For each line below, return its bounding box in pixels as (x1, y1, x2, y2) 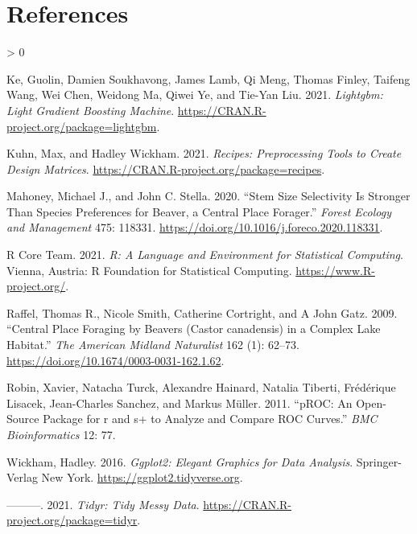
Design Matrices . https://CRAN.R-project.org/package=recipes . (6, 160, 325, 177)
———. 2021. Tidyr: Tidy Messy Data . (6, 495, 200, 512)
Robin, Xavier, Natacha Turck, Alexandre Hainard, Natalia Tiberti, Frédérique (6, 379, 396, 396)
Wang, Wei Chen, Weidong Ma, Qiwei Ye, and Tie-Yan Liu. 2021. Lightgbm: (6, 86, 383, 103)
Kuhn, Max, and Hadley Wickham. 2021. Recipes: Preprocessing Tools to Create (6, 145, 402, 162)
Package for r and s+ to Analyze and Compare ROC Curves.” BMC (43, 410, 378, 427)
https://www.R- (295, 261, 375, 278)
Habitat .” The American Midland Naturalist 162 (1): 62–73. (6, 336, 299, 353)
